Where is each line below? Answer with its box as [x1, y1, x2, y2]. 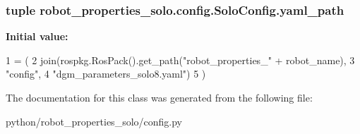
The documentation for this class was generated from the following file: [6, 90, 313, 104]
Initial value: [6, 29, 68, 44]
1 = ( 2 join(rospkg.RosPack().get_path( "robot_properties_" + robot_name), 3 [6, 52, 355, 67]
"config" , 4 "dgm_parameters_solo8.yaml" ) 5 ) [6, 66, 206, 81]
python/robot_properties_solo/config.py [6, 114, 182, 128]
